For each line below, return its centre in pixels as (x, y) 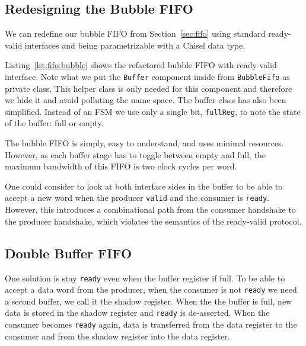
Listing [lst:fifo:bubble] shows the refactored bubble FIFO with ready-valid (141, 65)
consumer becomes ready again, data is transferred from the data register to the (151, 324)
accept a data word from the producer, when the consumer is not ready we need (151, 289)
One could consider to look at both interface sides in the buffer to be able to (144, 186)
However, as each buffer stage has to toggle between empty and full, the (136, 154)
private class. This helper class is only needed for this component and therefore (149, 88)
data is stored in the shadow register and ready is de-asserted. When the (137, 313)
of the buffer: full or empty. (54, 123)
